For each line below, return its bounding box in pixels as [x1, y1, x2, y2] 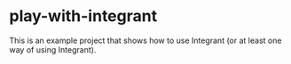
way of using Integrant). [9, 44, 97, 54]
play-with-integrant [9, 6, 158, 26]
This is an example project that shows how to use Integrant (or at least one [9, 35, 282, 46]
